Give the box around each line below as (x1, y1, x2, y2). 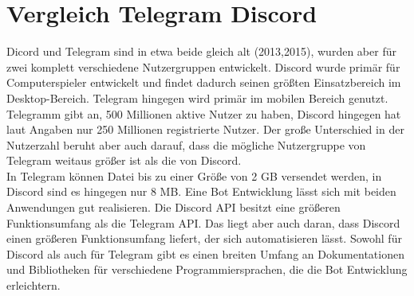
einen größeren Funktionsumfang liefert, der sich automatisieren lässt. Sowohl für (6, 230, 402, 247)
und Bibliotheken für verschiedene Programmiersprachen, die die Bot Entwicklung (6, 261, 408, 278)
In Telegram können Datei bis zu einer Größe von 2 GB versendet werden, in (6, 167, 382, 184)
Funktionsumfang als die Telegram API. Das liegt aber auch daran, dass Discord (6, 214, 400, 231)
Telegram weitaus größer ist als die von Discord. (6, 152, 242, 169)
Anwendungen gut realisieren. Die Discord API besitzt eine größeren (6, 199, 341, 216)
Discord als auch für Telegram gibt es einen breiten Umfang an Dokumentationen (6, 245, 404, 262)
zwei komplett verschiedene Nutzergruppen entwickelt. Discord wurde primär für (6, 58, 400, 75)
